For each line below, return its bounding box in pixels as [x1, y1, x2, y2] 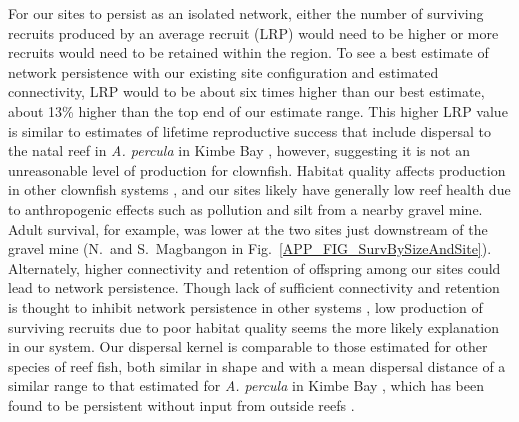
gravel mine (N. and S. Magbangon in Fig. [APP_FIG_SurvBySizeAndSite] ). [8, 238, 492, 259]
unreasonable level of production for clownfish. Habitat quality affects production [8, 159, 506, 180]
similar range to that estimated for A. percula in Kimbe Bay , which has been [8, 375, 485, 396]
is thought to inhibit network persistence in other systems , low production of [8, 296, 483, 317]
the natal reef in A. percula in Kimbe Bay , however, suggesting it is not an [8, 140, 470, 161]
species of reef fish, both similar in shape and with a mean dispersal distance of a [8, 355, 506, 376]
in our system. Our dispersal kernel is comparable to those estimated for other [8, 336, 488, 357]
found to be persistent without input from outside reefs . [8, 394, 355, 415]
